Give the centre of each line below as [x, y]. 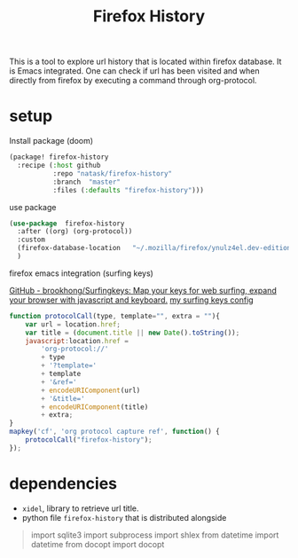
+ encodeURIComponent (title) [95, 407]
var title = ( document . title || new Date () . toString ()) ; [133, 333]
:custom [31, 240]
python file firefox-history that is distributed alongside [124, 517]
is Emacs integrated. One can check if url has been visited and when [134, 71]
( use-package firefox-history [67, 224]
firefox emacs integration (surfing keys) [81, 273]
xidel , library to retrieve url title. [80, 508]
